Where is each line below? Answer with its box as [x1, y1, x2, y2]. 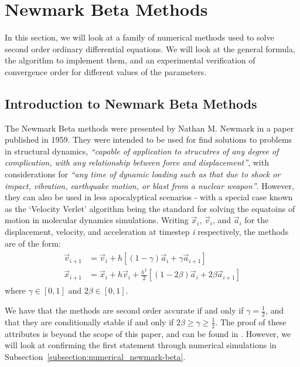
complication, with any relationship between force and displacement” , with [5, 156, 269, 169]
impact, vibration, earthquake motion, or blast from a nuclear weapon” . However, [5, 179, 294, 191]
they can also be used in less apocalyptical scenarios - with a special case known [5, 191, 293, 203]
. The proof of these [215, 315, 287, 328]
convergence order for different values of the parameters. [5, 65, 207, 78]
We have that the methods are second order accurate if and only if [5, 304, 244, 316]
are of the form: [5, 237, 61, 249]
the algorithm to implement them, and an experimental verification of [5, 54, 255, 66]
